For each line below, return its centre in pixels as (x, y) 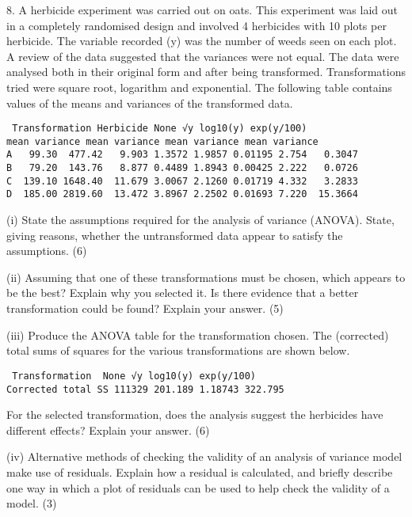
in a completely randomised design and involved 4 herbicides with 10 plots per (196, 25)
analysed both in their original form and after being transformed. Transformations (206, 72)
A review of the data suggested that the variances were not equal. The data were (203, 56)
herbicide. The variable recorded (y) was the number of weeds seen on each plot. (202, 41)
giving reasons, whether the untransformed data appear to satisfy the (175, 235)
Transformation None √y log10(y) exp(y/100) (134, 376)
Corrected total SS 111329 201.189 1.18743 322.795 (145, 389)
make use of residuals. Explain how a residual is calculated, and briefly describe (200, 471)
